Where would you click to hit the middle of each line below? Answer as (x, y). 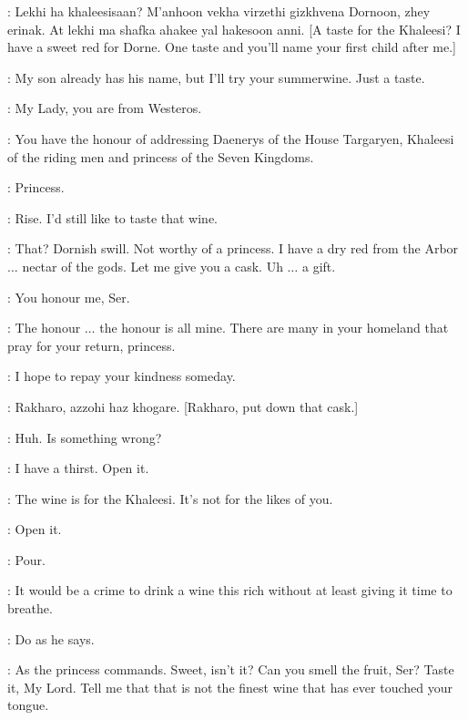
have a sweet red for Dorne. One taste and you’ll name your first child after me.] (232, 47)
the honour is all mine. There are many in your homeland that (274, 328)
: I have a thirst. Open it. (78, 468)
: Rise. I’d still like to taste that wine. (113, 217)
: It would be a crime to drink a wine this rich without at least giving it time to (230, 590)
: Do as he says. (51, 638)
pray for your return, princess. (92, 345)
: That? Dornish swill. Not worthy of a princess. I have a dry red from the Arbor (233, 248)
